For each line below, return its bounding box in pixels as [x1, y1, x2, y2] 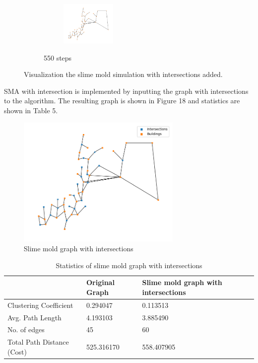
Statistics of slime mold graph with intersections [56, 260, 202, 270]
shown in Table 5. [4, 105, 58, 115]
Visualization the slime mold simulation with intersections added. [24, 69, 223, 79]
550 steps [44, 52, 72, 63]
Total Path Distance [7, 337, 69, 347]
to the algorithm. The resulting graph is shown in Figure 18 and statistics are [4, 95, 240, 106]
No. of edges [7, 324, 45, 335]
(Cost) [7, 346, 27, 357]
